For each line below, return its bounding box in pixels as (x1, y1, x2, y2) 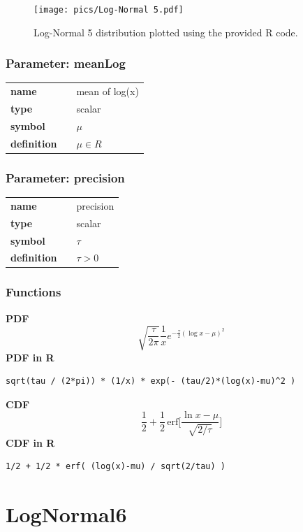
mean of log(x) (76, 84, 139, 99)
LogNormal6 (6, 500, 127, 529)
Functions (6, 283, 61, 301)
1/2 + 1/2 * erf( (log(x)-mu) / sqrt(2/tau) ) (6, 461, 226, 472)
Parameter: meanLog (6, 55, 126, 72)
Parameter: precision (6, 168, 125, 186)
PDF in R (6, 350, 54, 364)
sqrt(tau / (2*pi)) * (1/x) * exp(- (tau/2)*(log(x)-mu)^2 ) (6, 376, 296, 387)
